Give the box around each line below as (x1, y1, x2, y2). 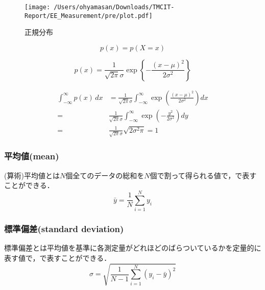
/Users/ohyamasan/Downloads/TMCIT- (54, 4, 175, 11)
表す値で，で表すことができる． (4, 252, 111, 263)
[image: (25, 4, 51, 11)
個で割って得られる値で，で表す (150, 170, 257, 180)
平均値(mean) (4, 150, 59, 162)
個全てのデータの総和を (65, 170, 144, 180)
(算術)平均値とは (4, 170, 60, 180)
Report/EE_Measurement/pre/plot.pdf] (25, 12, 153, 19)
